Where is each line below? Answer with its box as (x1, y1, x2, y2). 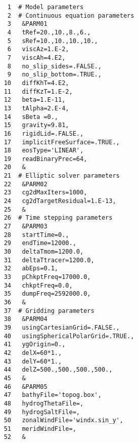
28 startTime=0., (4, 231, 69, 238)
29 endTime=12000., (4, 239, 76, 247)
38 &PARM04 (4, 315, 48, 323)
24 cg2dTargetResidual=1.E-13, (4, 197, 116, 205)
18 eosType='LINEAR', (4, 147, 84, 154)
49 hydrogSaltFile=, (4, 408, 80, 416)
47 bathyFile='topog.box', (4, 391, 102, 399)
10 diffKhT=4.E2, (4, 79, 69, 87)
